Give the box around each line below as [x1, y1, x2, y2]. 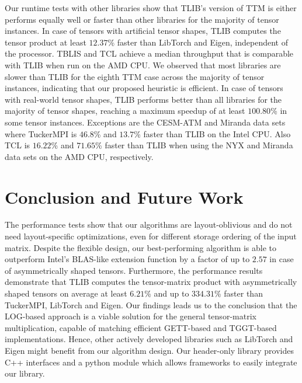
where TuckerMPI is [5, 127, 77, 140]
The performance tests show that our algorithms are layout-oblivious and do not [5, 218, 293, 231]
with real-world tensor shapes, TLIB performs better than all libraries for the [5, 93, 282, 105]
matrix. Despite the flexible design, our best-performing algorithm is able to [5, 241, 277, 253]
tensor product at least [5, 36, 86, 48]
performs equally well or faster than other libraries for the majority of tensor [5, 13, 279, 25]
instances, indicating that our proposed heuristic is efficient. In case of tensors [5, 82, 283, 94]
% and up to [144, 287, 189, 299]
